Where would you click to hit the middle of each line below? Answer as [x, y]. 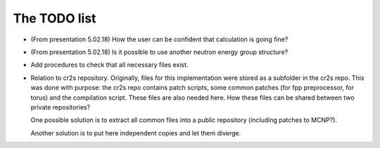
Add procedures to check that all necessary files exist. [109, 65]
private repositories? [61, 107]
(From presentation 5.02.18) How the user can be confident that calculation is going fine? [159, 39]
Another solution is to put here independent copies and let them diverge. [136, 133]
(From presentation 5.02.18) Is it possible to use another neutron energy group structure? [159, 52]
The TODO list [55, 18]
